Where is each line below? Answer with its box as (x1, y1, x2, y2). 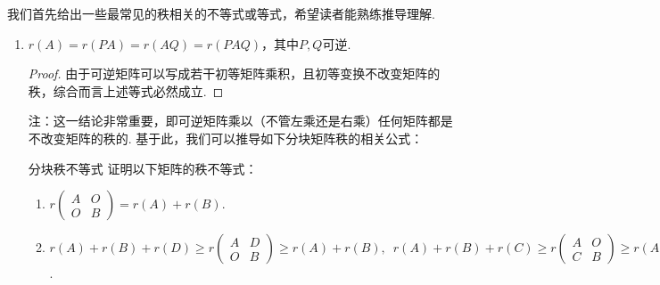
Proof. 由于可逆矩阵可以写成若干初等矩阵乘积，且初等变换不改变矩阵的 (28, 64, 441, 83)
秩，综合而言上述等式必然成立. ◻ (28, 81, 224, 100)
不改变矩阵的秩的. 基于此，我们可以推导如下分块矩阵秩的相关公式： (28, 128, 424, 147)
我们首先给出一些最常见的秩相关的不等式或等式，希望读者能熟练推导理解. (7, 4, 435, 22)
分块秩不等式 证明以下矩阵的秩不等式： (28, 159, 258, 177)
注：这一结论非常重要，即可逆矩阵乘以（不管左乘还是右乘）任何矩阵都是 (28, 111, 453, 130)
